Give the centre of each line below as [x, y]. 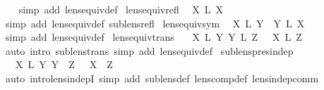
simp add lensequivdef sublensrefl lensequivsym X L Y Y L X [155, 23]
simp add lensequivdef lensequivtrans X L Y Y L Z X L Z [154, 37]
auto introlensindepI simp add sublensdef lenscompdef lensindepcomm [162, 78]
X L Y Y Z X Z [64, 64]
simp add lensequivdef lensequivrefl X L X [121, 9]
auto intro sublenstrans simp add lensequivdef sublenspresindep [149, 50]
